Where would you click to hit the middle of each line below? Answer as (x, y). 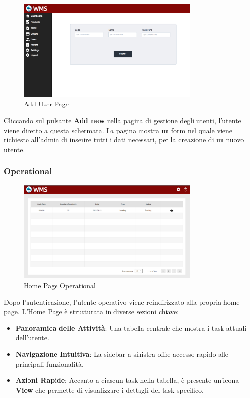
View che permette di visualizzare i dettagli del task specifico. (110, 389)
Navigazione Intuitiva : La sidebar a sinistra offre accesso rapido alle (122, 354)
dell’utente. (32, 337)
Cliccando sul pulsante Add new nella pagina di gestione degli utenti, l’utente (123, 120)
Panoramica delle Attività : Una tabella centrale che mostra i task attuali (131, 328)
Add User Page (46, 104)
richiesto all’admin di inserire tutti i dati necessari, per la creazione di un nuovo (124, 140)
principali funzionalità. (49, 363)
